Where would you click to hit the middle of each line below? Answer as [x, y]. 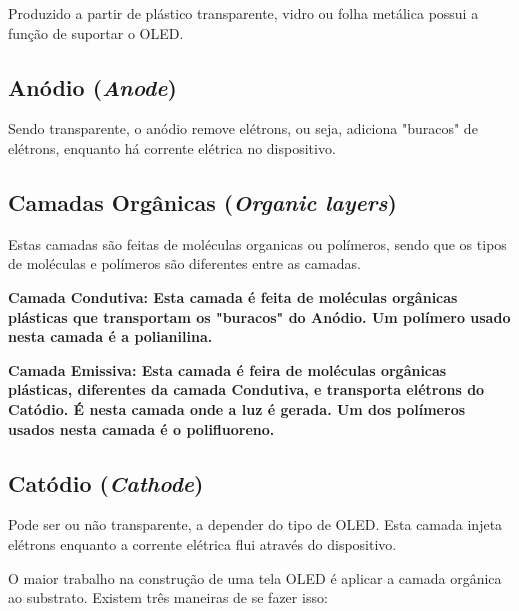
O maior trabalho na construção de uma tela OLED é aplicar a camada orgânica [255, 577]
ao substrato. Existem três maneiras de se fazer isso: [168, 597]
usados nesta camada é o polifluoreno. [141, 428]
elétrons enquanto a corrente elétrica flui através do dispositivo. [202, 543]
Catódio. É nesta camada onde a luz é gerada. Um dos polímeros [237, 408]
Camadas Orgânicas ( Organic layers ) [202, 201]
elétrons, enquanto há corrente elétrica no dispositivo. [172, 147]
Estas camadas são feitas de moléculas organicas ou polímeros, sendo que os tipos [257, 243]
